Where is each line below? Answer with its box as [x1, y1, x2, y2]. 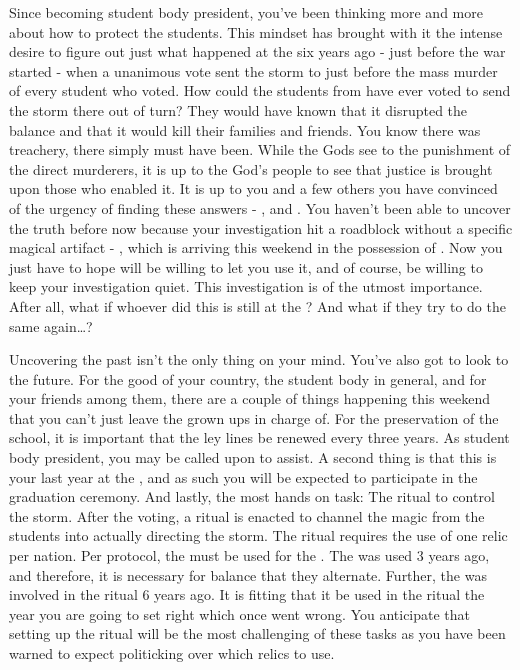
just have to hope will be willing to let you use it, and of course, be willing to [9, 256, 483, 277]
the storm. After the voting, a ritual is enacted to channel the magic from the [9, 505, 485, 526]
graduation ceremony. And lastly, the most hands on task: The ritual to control [9, 486, 495, 507]
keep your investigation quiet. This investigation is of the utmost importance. [9, 276, 483, 297]
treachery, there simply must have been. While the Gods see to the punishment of [9, 139, 511, 160]
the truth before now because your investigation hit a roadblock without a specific [9, 217, 513, 238]
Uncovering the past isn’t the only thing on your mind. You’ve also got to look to [9, 349, 509, 370]
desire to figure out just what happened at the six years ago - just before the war [9, 41, 506, 62]
